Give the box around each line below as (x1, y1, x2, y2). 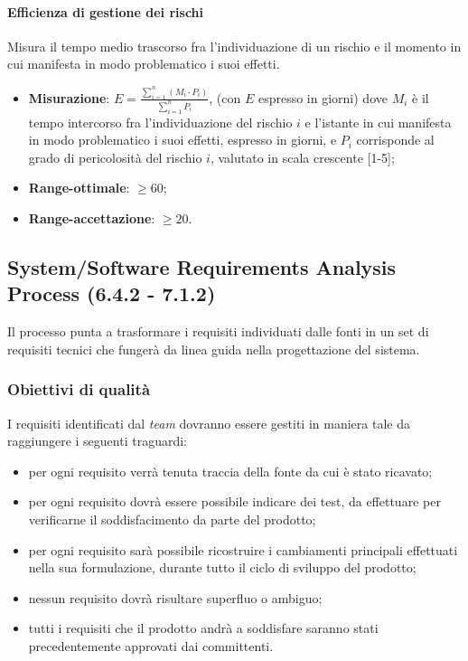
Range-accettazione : (28, 209, 155, 228)
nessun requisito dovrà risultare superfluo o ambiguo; (28, 588, 323, 607)
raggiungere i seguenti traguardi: (7, 431, 187, 450)
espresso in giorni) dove (257, 88, 388, 107)
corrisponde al (356, 130, 435, 149)
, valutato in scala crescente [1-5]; (210, 147, 395, 166)
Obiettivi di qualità (7, 378, 151, 401)
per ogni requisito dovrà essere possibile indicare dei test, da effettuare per (28, 492, 441, 511)
